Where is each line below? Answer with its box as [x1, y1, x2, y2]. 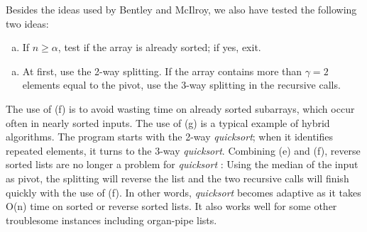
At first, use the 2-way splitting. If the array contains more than [22, 63, 302, 78]
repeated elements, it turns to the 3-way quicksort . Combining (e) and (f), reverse [6, 143, 361, 158]
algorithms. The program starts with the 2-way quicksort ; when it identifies [6, 129, 334, 144]
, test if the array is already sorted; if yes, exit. [57, 40, 261, 55]
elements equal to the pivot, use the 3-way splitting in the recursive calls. [22, 77, 341, 92]
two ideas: [6, 16, 49, 31]
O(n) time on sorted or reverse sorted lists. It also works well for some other [6, 199, 337, 214]
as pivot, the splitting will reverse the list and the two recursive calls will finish [6, 170, 349, 185]
